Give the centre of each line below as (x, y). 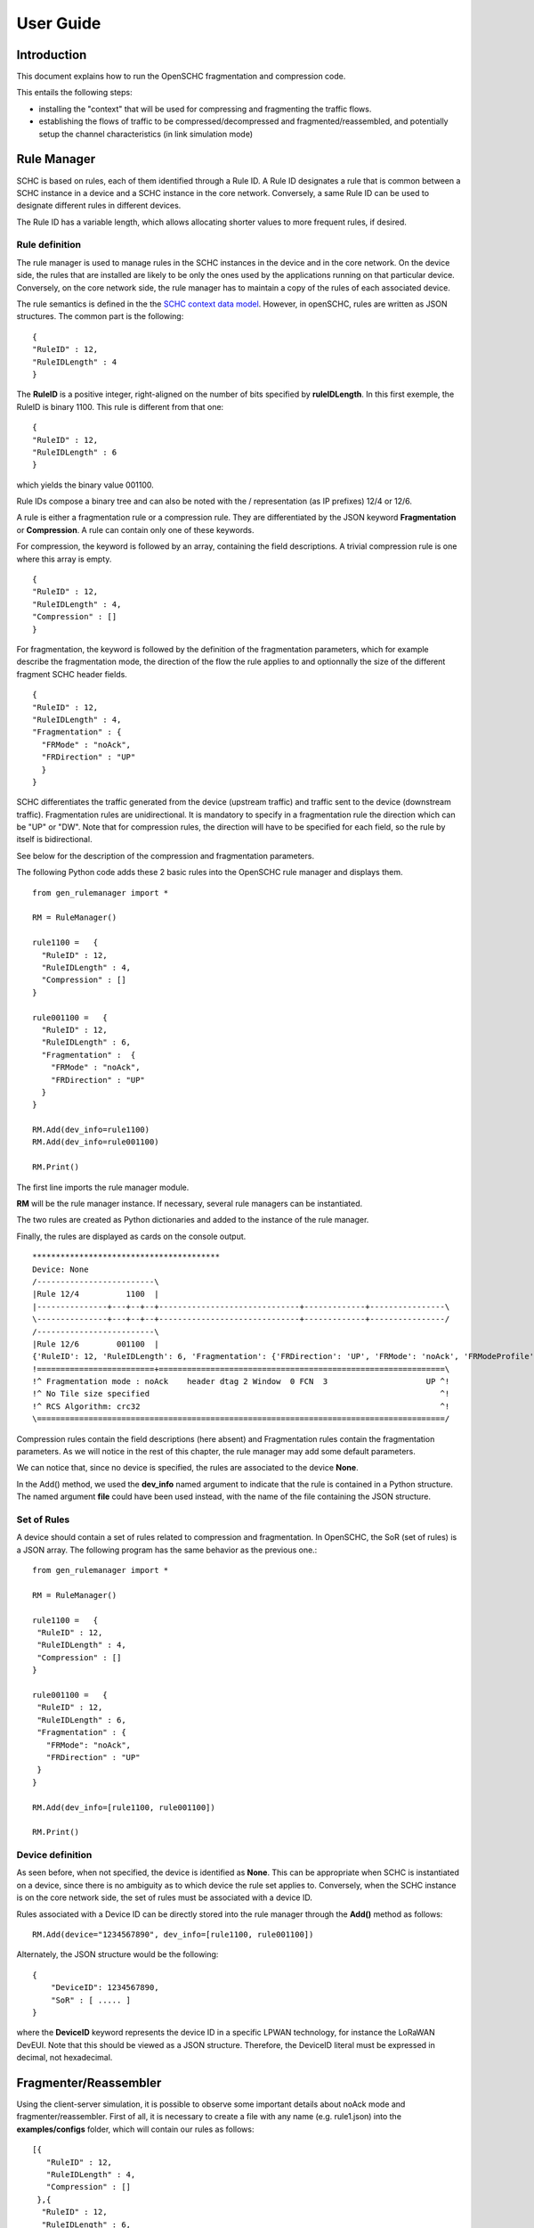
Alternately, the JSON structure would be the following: (117, 1954)
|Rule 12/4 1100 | (96, 1294)
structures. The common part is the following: (100, 316)
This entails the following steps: (74, 93)
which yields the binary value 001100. (85, 485)
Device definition (54, 1855)
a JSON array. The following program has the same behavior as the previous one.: (167, 1550)
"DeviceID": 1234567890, (105, 1988)
